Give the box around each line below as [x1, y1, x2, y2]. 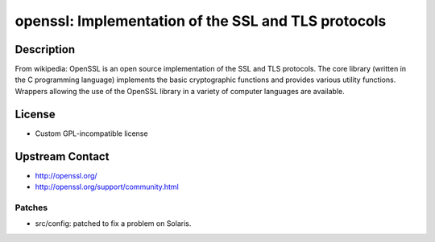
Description [14, 43, 76, 56]
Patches [14, 202, 48, 213]
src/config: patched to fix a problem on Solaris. [35, 219, 192, 228]
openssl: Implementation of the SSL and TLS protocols [14, 12, 387, 30]
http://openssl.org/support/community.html [35, 182, 179, 192]
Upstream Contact [14, 150, 110, 163]
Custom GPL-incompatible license [35, 129, 148, 138]
